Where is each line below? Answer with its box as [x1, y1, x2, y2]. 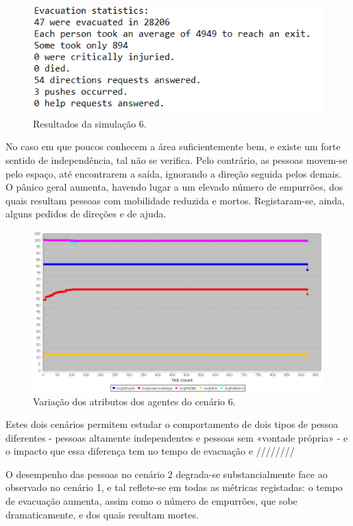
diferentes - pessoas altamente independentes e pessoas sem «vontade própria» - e [5, 430, 348, 444]
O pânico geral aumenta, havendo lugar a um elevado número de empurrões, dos [5, 180, 343, 194]
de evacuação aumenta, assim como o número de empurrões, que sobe [5, 494, 297, 508]
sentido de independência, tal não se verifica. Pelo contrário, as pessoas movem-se [5, 153, 348, 167]
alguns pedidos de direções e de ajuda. [5, 206, 167, 221]
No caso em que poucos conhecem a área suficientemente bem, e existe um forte [5, 139, 341, 154]
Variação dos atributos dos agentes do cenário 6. [33, 394, 236, 408]
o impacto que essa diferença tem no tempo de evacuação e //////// [5, 444, 295, 458]
